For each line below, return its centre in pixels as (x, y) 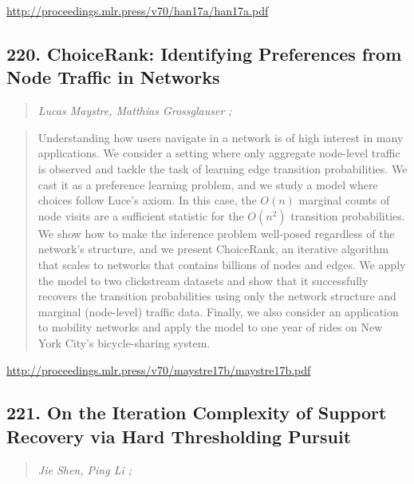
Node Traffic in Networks (113, 77)
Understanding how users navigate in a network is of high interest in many (221, 137)
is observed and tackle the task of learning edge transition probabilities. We (223, 168)
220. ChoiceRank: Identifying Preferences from (204, 53)
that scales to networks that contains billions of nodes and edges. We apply (222, 264)
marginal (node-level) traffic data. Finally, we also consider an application (218, 311)
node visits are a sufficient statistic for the (141, 215)
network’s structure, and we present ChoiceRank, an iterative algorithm (213, 249)
